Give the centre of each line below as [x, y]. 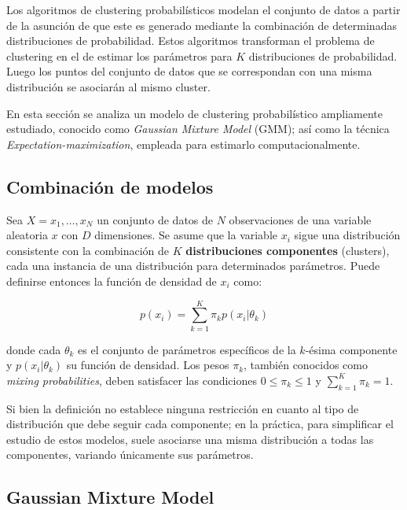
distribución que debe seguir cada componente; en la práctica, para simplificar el [200, 424]
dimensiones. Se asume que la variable [186, 235]
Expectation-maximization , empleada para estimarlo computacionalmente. [183, 144]
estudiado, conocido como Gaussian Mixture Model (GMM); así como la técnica [198, 129]
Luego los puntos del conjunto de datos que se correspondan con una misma [189, 71]
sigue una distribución [347, 235]
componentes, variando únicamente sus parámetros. [130, 455]
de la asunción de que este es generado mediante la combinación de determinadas [202, 25]
